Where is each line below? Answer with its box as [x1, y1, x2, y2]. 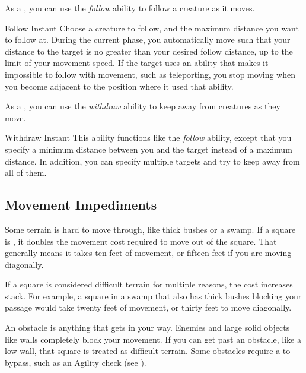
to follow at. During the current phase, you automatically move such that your [5, 33, 291, 46]
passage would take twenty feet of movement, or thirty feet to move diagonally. [5, 301, 292, 314]
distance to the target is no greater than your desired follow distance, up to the [5, 45, 293, 57]
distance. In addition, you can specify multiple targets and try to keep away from [5, 154, 300, 167]
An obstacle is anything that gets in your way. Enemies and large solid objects [5, 321, 290, 334]
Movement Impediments [5, 195, 157, 214]
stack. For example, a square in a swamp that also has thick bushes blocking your [5, 289, 302, 302]
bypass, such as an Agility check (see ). [5, 356, 146, 368]
